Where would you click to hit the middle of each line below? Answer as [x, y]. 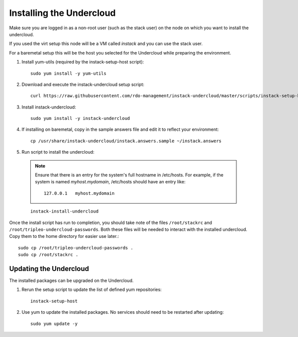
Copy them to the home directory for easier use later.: [64, 236]
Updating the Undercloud [49, 268]
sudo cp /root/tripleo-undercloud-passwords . [76, 248]
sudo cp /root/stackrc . [48, 255]
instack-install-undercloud [65, 211]
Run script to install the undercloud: [58, 152]
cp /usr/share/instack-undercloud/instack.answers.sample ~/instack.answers [126, 141]
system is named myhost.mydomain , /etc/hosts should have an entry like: [110, 182]
